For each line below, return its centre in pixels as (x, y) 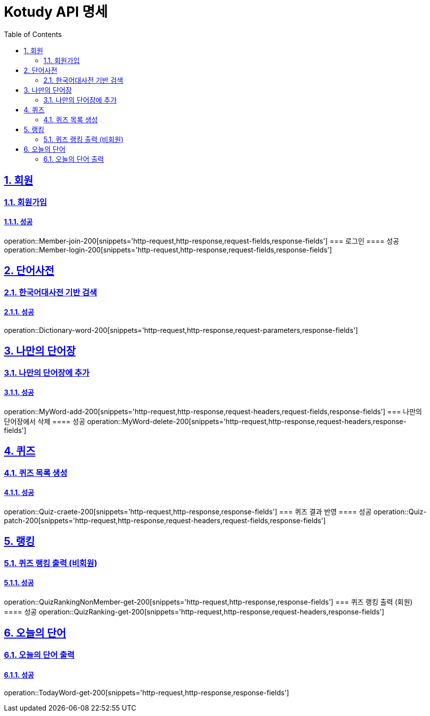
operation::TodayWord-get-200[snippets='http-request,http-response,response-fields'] (147, 693)
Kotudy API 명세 (56, 12)
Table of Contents (33, 34)
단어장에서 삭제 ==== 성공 (45, 421)
